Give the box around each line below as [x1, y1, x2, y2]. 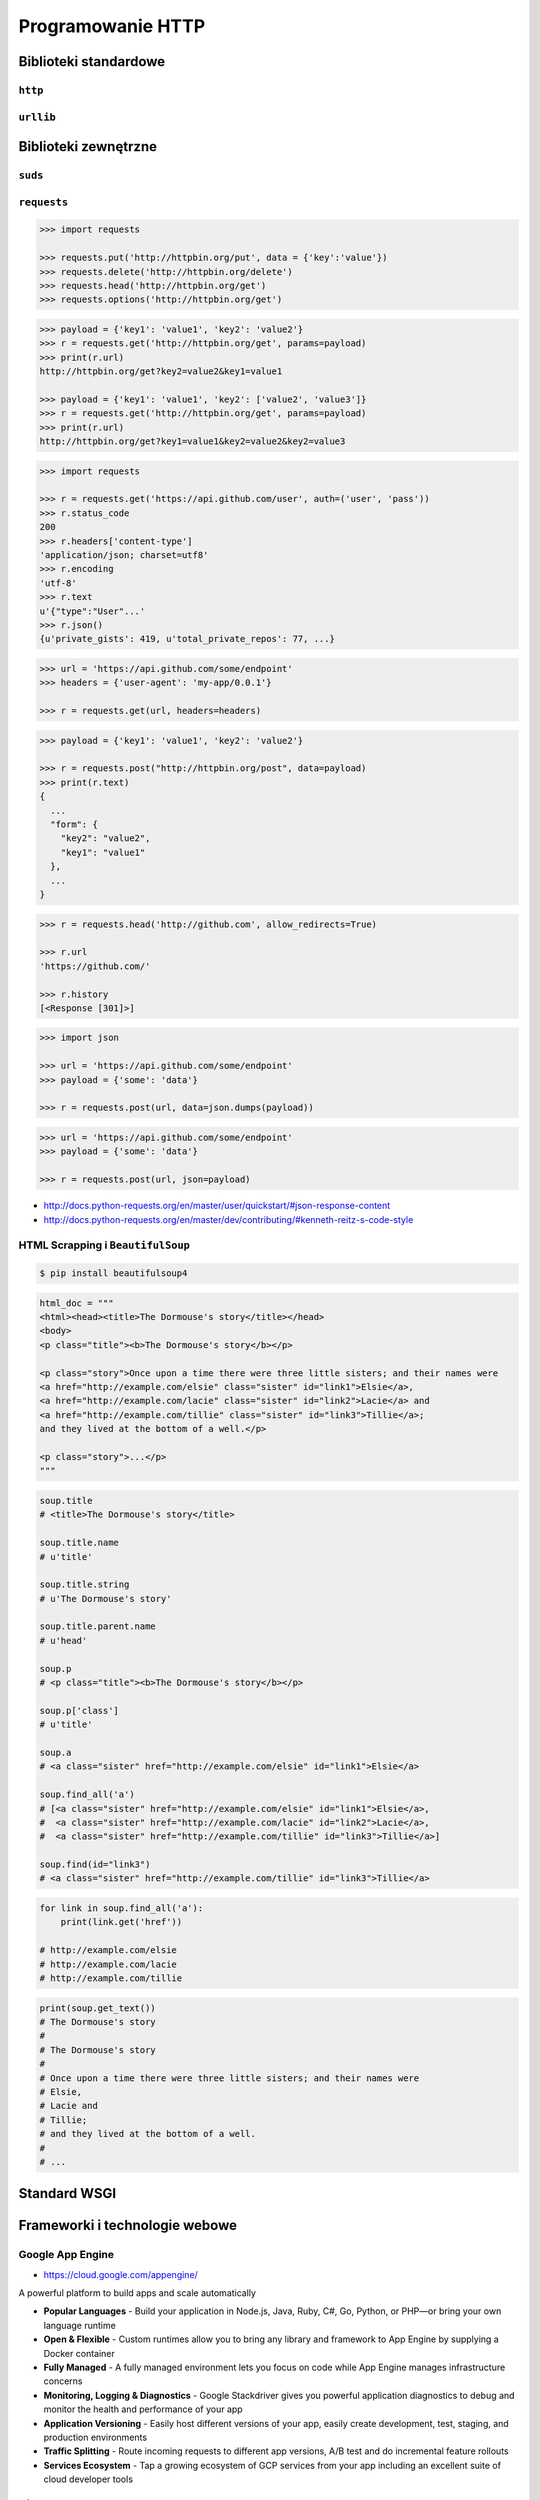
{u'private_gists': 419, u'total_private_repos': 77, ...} [39, 633, 335, 645]
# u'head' [39, 1635, 88, 1646]
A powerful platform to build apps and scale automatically [18, 2287, 257, 2299]
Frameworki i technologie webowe [18, 2217, 237, 2234]
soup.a [39, 1746, 72, 1758]
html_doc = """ [39, 1297, 114, 1309]
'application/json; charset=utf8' [39, 550, 209, 560]
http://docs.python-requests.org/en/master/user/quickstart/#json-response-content [43, 1200, 391, 1212]
